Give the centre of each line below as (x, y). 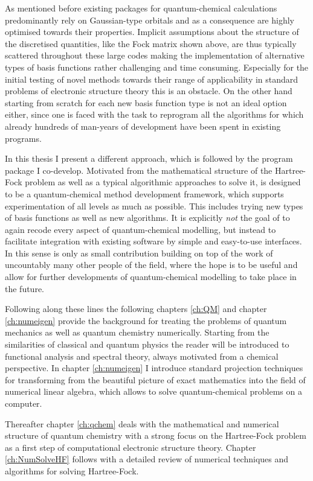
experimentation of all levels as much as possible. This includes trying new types (154, 205)
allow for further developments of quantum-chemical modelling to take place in (151, 277)
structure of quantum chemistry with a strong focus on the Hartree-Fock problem (156, 435)
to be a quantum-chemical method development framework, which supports (144, 193)
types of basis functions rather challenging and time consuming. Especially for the (157, 67)
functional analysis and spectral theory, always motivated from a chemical (142, 356)
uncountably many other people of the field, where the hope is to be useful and (151, 265)
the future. (25, 288)
